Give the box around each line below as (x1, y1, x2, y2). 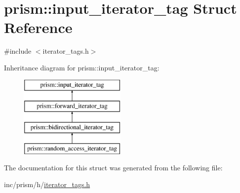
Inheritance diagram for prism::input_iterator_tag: (4, 62, 160, 72)
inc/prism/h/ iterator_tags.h (4, 179, 90, 189)
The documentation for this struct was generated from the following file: (4, 162, 223, 173)
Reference (4, 17, 73, 37)
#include (4, 46, 32, 56)
